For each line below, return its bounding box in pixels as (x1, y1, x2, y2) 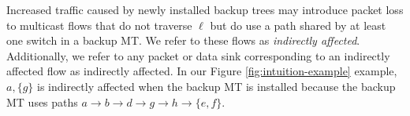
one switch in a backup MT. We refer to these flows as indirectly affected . (6, 32, 360, 49)
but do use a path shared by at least (210, 16, 386, 33)
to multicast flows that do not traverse (6, 16, 192, 33)
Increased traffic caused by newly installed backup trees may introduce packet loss (6, 2, 404, 17)
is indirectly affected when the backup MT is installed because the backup (36, 78, 396, 94)
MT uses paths (6, 93, 78, 110)
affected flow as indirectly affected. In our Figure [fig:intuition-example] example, (6, 63, 397, 79)
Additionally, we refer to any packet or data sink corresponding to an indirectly (6, 47, 390, 63)
